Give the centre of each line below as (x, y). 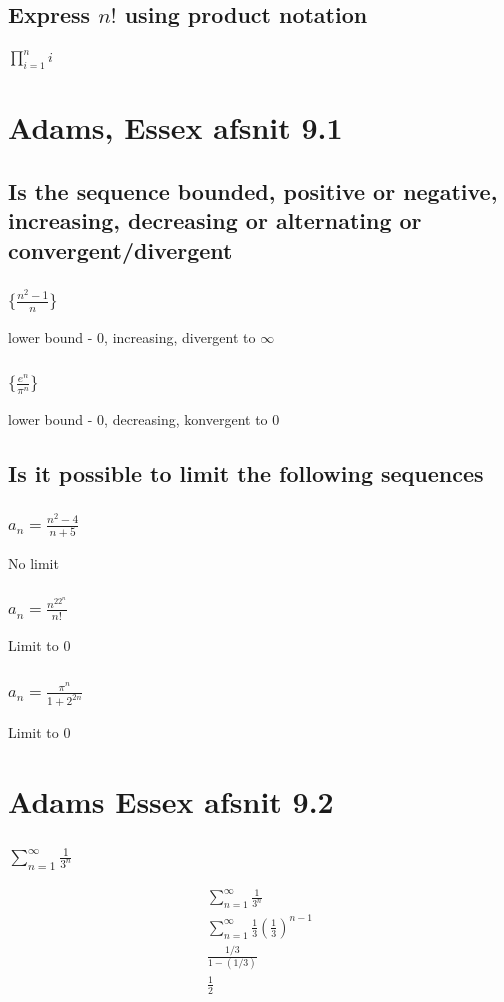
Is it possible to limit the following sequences (246, 473)
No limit (33, 562)
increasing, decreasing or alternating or (215, 220)
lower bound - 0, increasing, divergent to (132, 336)
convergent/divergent (120, 249)
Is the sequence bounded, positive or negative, (253, 190)
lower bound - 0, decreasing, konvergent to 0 (144, 419)
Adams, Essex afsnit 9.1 (175, 127)
